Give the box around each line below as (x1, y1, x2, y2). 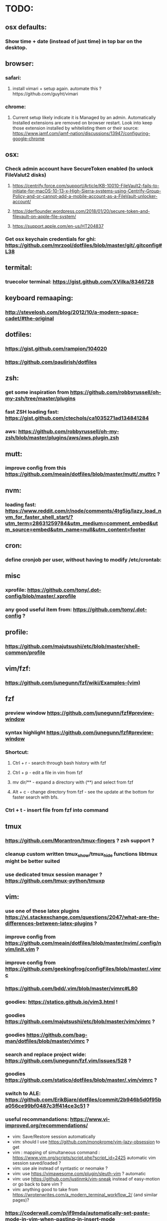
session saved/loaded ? (12, 1160, 61, 1166)
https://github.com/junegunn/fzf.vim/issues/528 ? (5, 1057, 132, 1064)
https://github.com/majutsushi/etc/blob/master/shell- (5, 643, 141, 650)
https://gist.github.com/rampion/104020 (5, 345, 107, 352)
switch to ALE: (5, 1090, 41, 1097)
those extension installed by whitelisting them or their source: (12, 125, 139, 131)
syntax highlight (5, 729, 46, 736)
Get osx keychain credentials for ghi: (5, 236, 96, 243)
